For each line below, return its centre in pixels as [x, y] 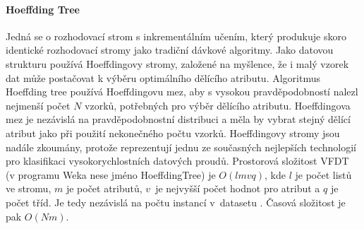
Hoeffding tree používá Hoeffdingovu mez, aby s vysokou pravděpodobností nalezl [182, 92]
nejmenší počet [38, 105]
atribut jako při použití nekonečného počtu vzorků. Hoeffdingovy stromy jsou [173, 133]
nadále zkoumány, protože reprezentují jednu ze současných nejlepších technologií [181, 147]
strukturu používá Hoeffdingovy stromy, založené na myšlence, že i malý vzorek [177, 63]
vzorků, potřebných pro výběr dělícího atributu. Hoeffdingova [218, 105]
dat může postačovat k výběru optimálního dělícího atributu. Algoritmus [163, 77]
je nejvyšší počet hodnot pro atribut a [238, 188]
